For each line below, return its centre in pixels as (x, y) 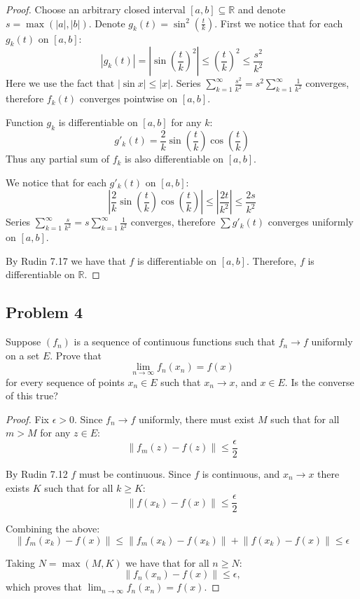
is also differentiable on (174, 159)
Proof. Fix (27, 419)
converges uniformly (311, 222)
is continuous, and (241, 474)
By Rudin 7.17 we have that (66, 260)
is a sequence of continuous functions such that (174, 342)
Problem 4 (44, 312)
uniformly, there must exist (196, 419)
